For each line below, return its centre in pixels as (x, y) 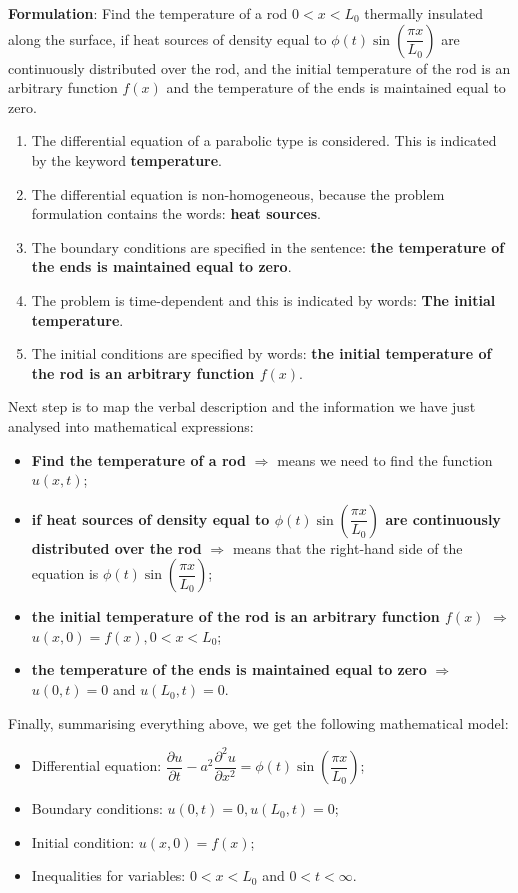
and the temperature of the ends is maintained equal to (336, 87)
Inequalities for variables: (108, 875)
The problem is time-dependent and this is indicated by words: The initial (263, 299)
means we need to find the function (385, 459)
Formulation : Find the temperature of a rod (148, 13)
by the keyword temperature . (127, 159)
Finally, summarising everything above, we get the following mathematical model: (258, 722)
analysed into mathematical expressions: (131, 425)
